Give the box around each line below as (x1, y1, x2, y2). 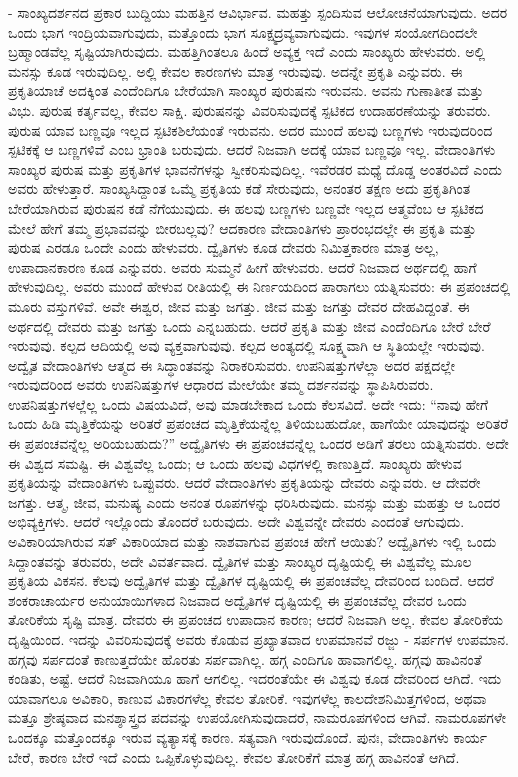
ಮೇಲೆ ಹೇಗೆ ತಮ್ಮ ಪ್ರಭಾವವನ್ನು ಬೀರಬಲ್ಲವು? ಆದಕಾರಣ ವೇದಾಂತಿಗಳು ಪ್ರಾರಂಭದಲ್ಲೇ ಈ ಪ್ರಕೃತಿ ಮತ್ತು (8, 217, 477, 238)
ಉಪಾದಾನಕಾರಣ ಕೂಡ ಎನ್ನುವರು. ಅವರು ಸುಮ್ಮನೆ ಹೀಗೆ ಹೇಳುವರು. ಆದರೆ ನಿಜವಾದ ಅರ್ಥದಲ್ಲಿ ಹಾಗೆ (8, 256, 477, 277)
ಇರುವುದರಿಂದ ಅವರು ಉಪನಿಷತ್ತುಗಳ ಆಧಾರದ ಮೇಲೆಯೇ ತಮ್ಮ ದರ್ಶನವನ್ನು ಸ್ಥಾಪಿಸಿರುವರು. (8, 374, 434, 395)
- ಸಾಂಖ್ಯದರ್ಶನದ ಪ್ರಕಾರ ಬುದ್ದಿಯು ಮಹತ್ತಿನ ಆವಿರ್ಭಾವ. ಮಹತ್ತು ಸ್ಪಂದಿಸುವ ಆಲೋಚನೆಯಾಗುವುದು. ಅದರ (8, 2, 508, 22)
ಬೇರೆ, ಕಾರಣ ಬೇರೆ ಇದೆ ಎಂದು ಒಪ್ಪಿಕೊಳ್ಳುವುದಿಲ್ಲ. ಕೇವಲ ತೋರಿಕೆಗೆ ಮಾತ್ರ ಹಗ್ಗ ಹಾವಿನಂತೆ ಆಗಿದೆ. (8, 746, 460, 767)
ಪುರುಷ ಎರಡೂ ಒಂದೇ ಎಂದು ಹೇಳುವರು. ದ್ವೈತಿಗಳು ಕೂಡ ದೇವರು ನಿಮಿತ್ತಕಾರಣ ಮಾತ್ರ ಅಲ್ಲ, (8, 237, 439, 258)
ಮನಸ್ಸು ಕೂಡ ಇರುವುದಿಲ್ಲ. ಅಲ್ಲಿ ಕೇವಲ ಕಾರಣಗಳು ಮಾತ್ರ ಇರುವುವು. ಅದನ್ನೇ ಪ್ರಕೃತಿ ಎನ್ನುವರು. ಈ (8, 60, 463, 81)
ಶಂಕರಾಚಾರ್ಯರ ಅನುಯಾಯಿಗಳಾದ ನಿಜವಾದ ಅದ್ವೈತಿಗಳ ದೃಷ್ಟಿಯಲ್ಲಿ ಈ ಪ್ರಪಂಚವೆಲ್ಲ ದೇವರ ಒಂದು (8, 589, 467, 610)
